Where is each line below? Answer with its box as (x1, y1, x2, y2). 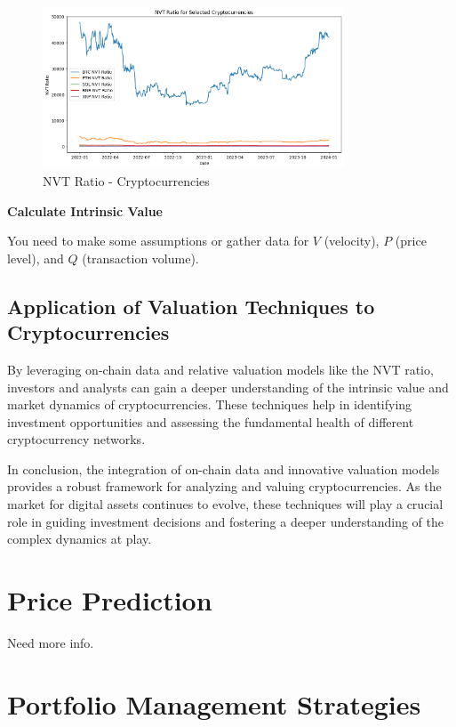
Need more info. (7, 633, 94, 651)
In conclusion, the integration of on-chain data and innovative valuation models (7, 459, 440, 478)
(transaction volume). (82, 248, 199, 267)
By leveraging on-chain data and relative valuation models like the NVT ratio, (7, 359, 434, 378)
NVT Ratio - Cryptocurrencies (43, 171, 210, 190)
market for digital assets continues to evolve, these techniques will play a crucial (7, 495, 444, 513)
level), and (7, 248, 64, 267)
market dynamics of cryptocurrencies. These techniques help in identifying (7, 395, 412, 414)
